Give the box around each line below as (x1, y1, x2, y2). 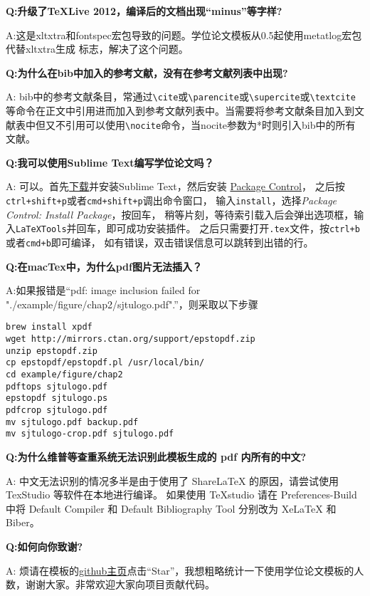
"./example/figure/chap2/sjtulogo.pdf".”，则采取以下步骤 (6, 296, 258, 311)
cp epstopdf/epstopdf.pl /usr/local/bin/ (6, 357, 205, 368)
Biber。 (6, 515, 40, 530)
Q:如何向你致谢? (6, 538, 83, 553)
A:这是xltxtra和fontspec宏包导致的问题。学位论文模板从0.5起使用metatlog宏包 (6, 27, 362, 42)
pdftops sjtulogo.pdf (6, 381, 108, 392)
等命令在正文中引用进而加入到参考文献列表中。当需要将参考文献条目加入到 (6, 103, 354, 118)
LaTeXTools (16, 224, 67, 235)
